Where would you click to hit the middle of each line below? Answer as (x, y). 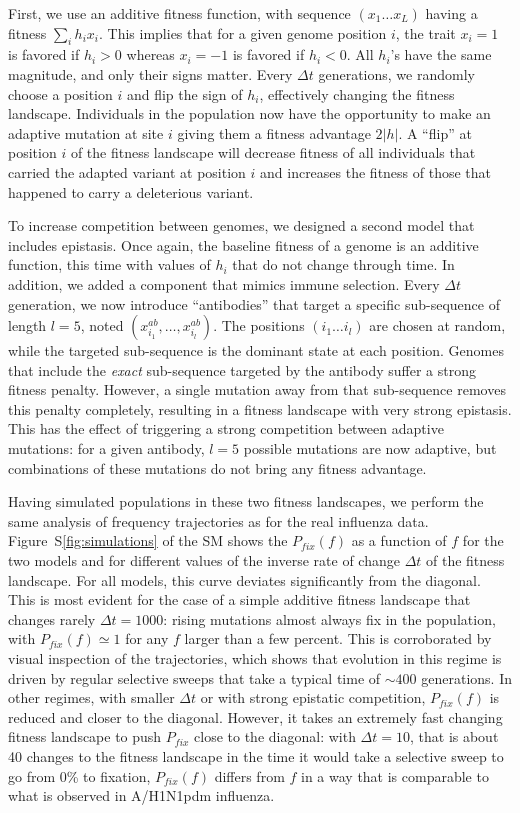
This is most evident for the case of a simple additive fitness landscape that (239, 599)
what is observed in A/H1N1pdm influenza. (141, 795)
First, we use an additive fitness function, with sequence (179, 13)
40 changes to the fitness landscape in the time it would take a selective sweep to (256, 755)
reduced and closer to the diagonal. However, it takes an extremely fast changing (255, 716)
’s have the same (441, 54)
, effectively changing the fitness (357, 93)
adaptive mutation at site (86, 132)
